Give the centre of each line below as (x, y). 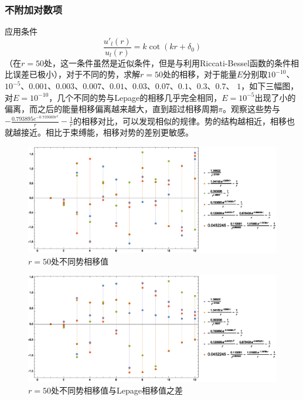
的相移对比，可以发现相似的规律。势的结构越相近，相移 (180, 121)
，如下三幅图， (270, 86)
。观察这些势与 (251, 109)
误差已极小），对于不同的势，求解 (76, 74)
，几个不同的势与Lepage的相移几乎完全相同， (135, 97)
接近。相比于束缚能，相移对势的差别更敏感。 (107, 132)
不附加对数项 (34, 9)
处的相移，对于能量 (200, 74)
